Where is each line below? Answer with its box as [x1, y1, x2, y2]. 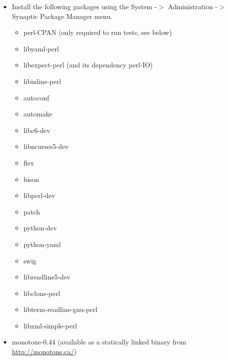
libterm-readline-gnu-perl [23, 304, 98, 314]
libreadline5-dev [23, 272, 71, 282]
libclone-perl [23, 288, 61, 298]
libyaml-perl [23, 43, 59, 53]
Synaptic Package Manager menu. [12, 11, 112, 21]
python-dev [23, 223, 57, 233]
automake [23, 109, 52, 119]
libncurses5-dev [23, 141, 69, 151]
